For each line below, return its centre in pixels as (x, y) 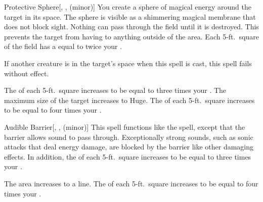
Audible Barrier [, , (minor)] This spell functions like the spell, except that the (125, 127)
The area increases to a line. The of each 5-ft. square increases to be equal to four (131, 183)
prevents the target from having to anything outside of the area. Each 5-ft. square (131, 36)
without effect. (27, 73)
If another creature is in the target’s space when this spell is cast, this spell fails (128, 63)
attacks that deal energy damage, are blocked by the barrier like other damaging (129, 147)
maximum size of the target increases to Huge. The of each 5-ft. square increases (129, 100)
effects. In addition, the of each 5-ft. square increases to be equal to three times (128, 156)
